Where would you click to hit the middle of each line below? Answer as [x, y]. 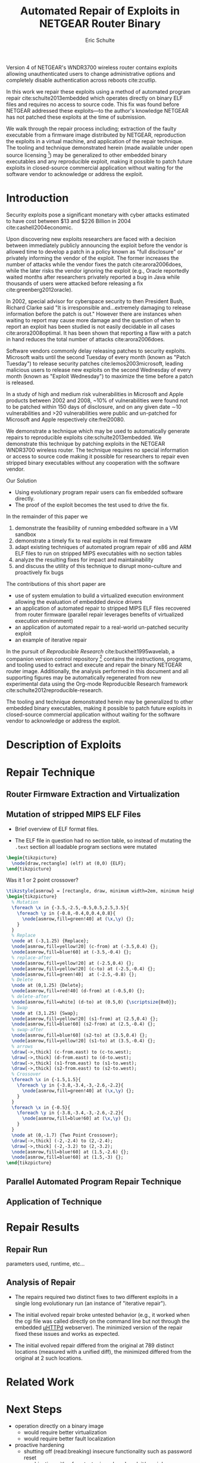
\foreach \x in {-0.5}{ [41, 1107]
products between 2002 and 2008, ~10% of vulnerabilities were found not [97, 400]
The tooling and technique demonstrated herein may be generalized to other [100, 702]
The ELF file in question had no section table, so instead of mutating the [103, 840]
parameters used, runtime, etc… [46, 1264]
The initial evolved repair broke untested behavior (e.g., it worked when [102, 1314]
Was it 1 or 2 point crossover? [42, 880]
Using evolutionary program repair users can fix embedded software [99, 492]
